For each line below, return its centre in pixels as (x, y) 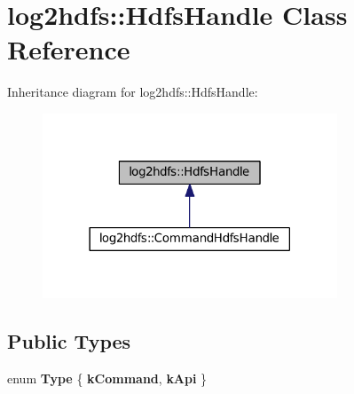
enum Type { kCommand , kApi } (107, 378)
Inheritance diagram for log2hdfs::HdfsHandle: (133, 92)
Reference (69, 49)
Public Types (69, 340)
